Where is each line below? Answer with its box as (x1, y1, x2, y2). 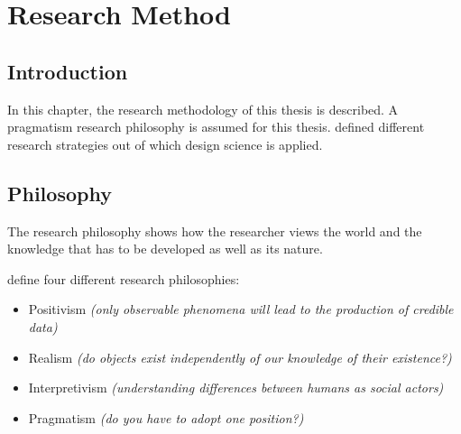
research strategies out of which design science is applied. (7, 134, 323, 153)
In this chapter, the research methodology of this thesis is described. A (7, 99, 399, 118)
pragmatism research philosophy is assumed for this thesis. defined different (7, 117, 425, 136)
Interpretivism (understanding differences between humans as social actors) (28, 378, 444, 397)
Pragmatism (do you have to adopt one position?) (28, 408, 304, 427)
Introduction (7, 57, 128, 85)
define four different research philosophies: (7, 269, 240, 288)
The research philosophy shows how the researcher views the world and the (7, 221, 422, 240)
